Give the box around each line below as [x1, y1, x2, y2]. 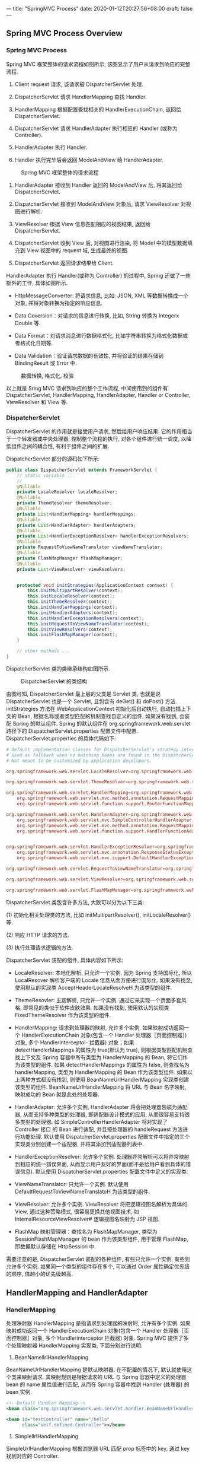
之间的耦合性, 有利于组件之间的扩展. [21, 442, 110, 450]
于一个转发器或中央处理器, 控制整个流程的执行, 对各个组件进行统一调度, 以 [6, 435, 187, 442]
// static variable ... [17, 472, 76, 478]
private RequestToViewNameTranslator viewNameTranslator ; [17, 544, 163, 551]
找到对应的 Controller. [6, 1452, 59, 1459]
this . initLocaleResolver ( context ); [27, 593, 115, 599]
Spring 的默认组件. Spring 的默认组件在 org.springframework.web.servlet [12, 720, 191, 727]
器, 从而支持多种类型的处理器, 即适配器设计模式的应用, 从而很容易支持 [14, 1111, 185, 1118]
